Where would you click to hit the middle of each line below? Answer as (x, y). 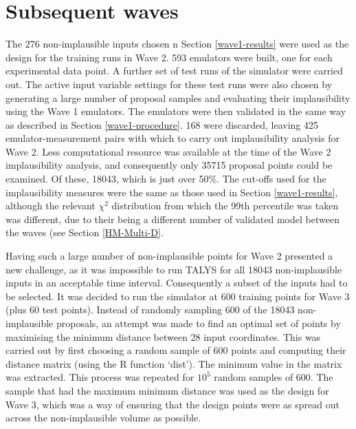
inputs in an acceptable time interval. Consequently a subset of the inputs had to (177, 283)
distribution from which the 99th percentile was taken (225, 206)
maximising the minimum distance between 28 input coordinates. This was (163, 336)
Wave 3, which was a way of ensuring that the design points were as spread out (173, 404)
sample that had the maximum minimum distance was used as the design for (167, 390)
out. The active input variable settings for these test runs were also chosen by (169, 84)
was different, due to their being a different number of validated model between (173, 219)
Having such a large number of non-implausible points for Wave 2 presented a (169, 256)
